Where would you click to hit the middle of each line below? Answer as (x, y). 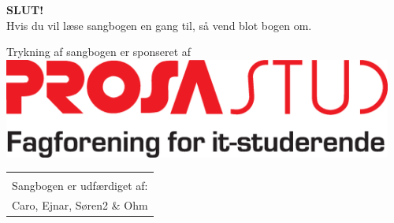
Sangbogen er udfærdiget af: (80, 186)
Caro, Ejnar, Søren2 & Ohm (80, 205)
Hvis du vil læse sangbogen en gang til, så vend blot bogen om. (159, 25)
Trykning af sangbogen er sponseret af (99, 52)
